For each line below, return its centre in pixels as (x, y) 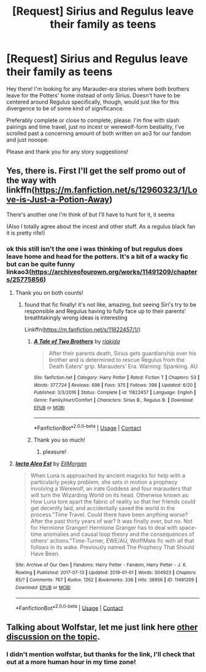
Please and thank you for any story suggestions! (67, 151)
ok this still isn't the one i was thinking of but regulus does (95, 248)
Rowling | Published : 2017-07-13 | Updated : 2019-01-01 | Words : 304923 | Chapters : (106, 572)
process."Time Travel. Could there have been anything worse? (109, 514)
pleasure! (55, 451)
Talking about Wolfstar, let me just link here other (102, 627)
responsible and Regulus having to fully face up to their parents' (105, 311)
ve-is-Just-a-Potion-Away (58, 200)
